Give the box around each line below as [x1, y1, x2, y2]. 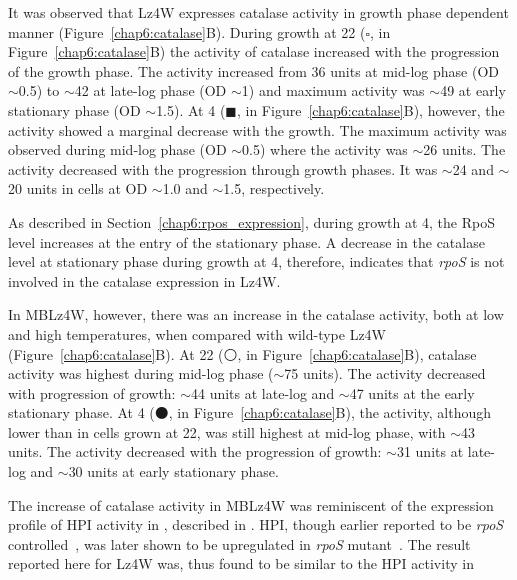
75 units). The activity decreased [284, 363, 486, 384]
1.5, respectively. [223, 178, 325, 199]
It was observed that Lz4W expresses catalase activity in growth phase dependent [8, 2, 509, 22]
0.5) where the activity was [242, 139, 408, 160]
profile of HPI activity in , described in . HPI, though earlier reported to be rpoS [8, 514, 504, 535]
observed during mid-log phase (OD [8, 139, 227, 160]
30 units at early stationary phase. [68, 461, 279, 482]
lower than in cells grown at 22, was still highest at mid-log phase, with [8, 421, 446, 442]
